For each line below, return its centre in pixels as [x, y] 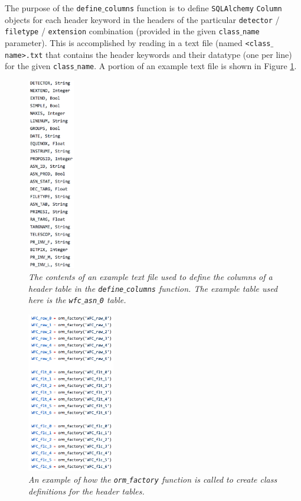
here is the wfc [55, 300]
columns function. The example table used [202, 288]
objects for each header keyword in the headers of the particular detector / [142, 19]
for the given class [40, 66]
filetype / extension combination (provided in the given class [122, 31]
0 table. [113, 300]
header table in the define [76, 288]
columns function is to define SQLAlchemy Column [193, 8]
